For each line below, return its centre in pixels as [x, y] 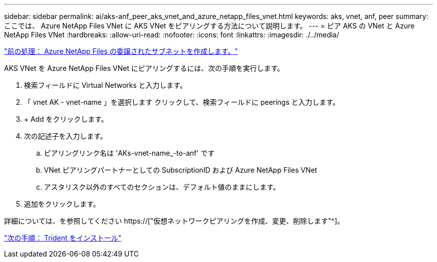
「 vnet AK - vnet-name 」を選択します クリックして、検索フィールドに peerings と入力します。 [182, 102]
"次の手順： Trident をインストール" [63, 238]
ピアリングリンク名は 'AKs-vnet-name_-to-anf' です [129, 153]
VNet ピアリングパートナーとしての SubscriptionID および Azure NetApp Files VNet [181, 170]
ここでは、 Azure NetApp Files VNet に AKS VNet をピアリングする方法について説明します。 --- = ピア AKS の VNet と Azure [209, 26]
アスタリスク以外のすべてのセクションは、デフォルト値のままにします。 [162, 187]
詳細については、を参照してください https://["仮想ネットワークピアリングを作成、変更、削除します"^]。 [174, 221]
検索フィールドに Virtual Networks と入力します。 [106, 85]
